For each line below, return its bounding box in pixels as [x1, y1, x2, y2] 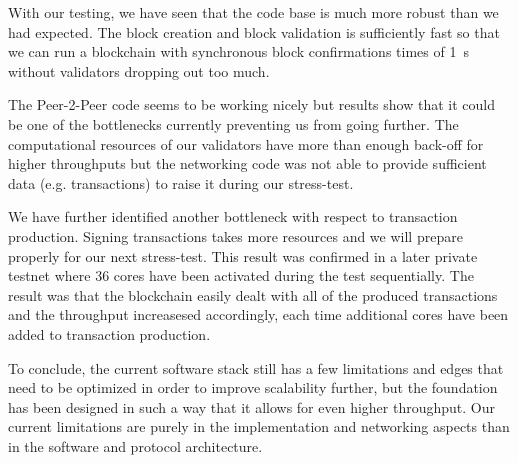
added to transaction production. [8, 323, 211, 344]
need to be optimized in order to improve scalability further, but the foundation [8, 377, 498, 398]
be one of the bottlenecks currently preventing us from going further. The [8, 113, 459, 134]
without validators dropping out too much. [8, 60, 270, 81]
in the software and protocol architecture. [8, 435, 263, 456]
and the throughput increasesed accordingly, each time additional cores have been [8, 304, 509, 325]
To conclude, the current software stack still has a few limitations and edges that [8, 357, 504, 378]
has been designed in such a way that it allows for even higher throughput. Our [8, 396, 495, 417]
